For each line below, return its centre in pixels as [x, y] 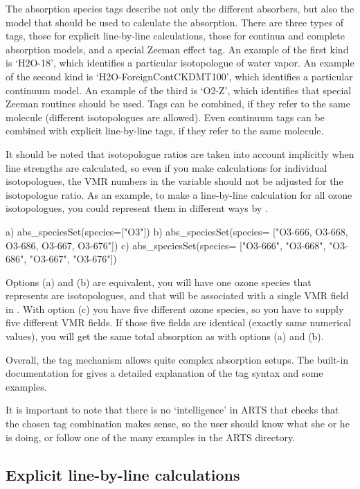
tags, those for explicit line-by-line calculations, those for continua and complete [175, 36]
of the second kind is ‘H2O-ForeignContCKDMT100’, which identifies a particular [179, 76]
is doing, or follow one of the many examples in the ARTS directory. [151, 437]
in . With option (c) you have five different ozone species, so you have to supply [175, 309]
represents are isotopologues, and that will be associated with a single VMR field [177, 295]
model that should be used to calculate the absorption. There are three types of [175, 22]
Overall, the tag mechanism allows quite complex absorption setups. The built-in [177, 359]
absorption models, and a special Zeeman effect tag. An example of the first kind [177, 49]
